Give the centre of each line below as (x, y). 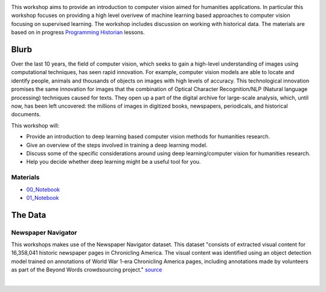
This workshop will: (35, 125)
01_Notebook (43, 197)
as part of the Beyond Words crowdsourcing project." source (87, 270)
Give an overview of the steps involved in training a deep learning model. (117, 145)
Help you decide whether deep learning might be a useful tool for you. (113, 162)
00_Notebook (43, 189)
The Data (29, 215)
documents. (26, 114)
